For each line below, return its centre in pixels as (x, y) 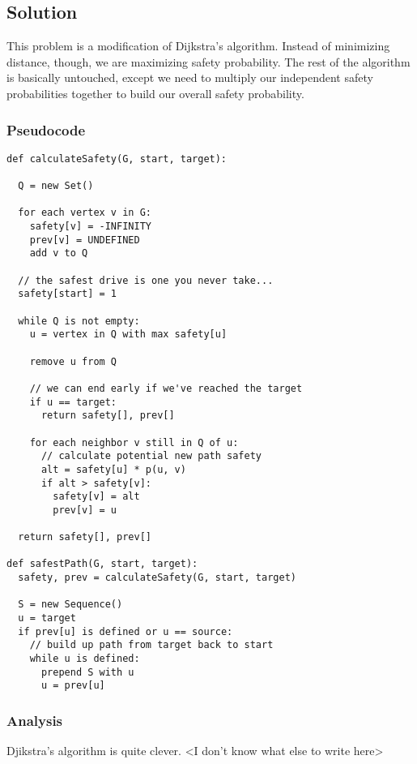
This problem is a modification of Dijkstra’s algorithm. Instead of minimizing (198, 46)
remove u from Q (73, 361)
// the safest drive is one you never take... (146, 280)
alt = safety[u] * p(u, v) (113, 469)
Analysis (35, 720)
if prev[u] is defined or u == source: (126, 631)
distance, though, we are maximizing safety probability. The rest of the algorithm (208, 61)
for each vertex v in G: (85, 213)
